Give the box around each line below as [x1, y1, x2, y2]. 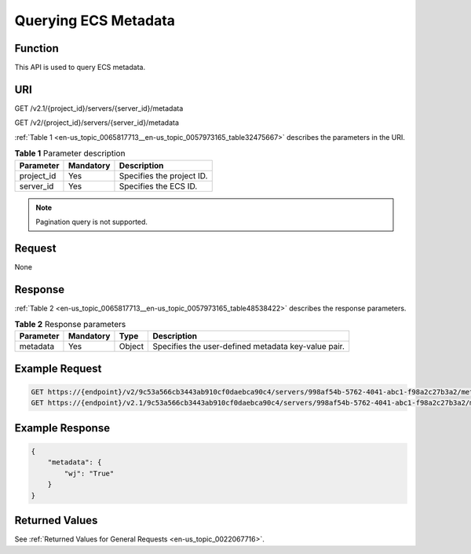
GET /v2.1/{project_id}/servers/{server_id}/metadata [14, 103, 184, 113]
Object [119, 341, 144, 352]
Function [14, 42, 59, 55]
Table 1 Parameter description [14, 148, 126, 159]
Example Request [14, 361, 102, 375]
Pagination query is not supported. [35, 217, 148, 226]
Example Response [14, 421, 110, 435]
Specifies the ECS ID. [119, 181, 198, 192]
